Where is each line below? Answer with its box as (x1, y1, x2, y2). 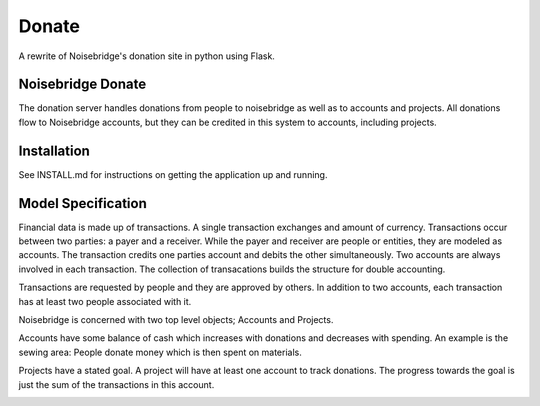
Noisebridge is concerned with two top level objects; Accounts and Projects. (18, 314, 334, 325)
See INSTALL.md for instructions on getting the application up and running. (18, 168, 328, 180)
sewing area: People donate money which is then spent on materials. (18, 346, 302, 358)
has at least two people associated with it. (18, 295, 192, 307)
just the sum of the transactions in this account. (18, 378, 215, 390)
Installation (18, 142, 90, 159)
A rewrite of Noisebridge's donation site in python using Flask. (18, 50, 275, 62)
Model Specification (18, 195, 147, 212)
